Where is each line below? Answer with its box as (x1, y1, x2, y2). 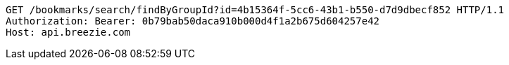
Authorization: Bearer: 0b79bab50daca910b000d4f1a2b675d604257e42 (6, 15, 380, 27)
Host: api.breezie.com (6, 27, 131, 38)
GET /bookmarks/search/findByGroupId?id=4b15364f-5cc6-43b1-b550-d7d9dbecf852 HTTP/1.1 (6, 4, 505, 15)
